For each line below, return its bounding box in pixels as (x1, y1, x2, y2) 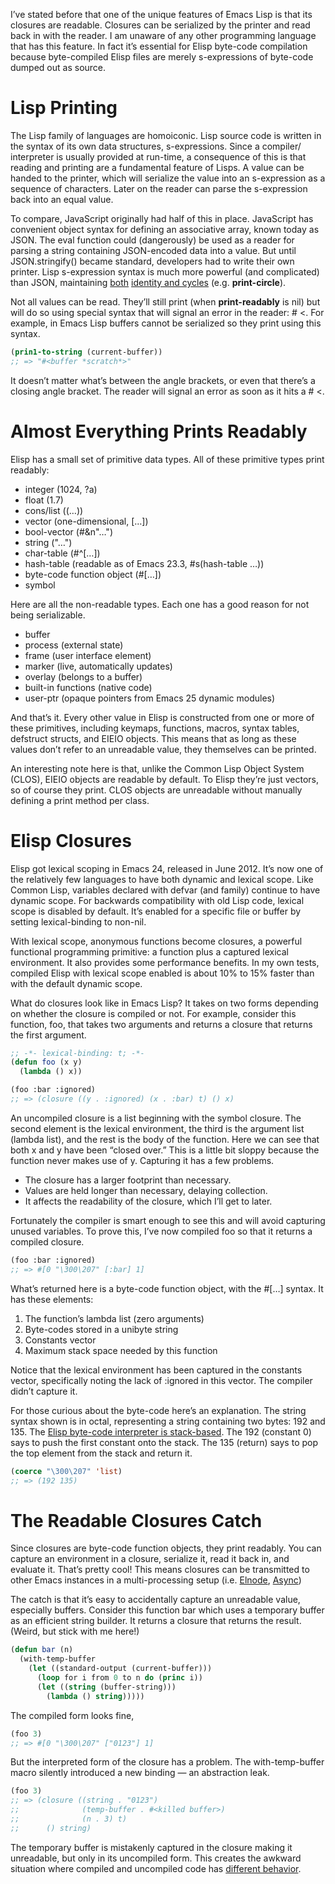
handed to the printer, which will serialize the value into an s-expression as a (10, 172, 326, 184)
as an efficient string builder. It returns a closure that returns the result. (10, 1615, 302, 1627)
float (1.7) (24, 494, 64, 506)
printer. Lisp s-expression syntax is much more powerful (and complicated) (10, 265, 320, 278)
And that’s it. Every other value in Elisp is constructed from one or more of (10, 711, 315, 723)
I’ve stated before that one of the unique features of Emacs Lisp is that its (10, 9, 313, 20)
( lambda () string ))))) (46, 1691, 145, 1701)
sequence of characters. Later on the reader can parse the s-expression (10, 182, 308, 194)
